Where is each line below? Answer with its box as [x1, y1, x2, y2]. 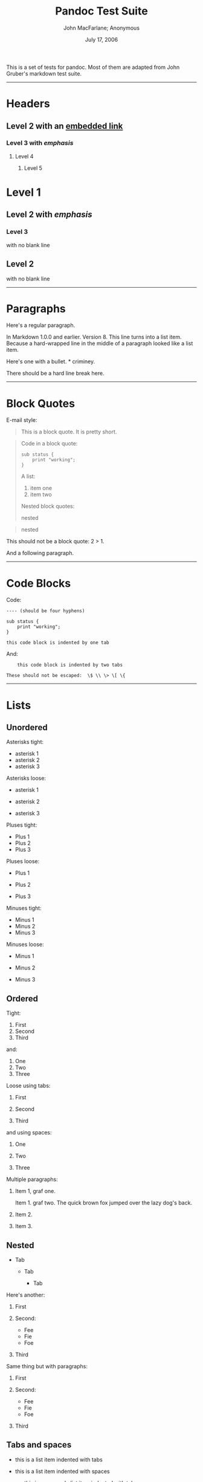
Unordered [6, 722, 48, 733]
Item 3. [14, 1223, 33, 1230]
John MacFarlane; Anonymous [63, 24, 140, 31]
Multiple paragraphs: [6, 1176, 59, 1183]
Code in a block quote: [21, 440, 78, 447]
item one [30, 485, 53, 492]
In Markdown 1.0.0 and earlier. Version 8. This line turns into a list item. [6, 334, 182, 341]
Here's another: [6, 1291, 45, 1298]
